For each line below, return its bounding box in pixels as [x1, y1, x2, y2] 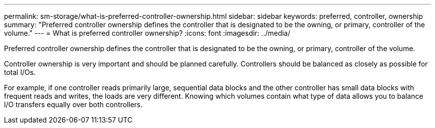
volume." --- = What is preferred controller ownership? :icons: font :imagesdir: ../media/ [4, 29, 290, 37]
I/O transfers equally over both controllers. [4, 100, 143, 109]
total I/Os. [4, 68, 36, 76]
